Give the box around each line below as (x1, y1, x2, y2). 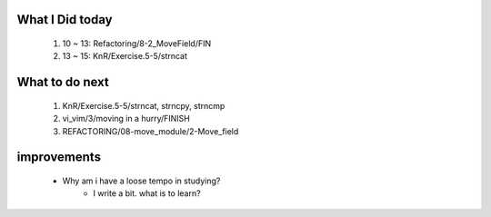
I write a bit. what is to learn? (93, 188, 201, 199)
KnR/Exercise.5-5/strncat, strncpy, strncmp (62, 100, 225, 111)
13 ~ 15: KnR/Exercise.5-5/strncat (62, 51, 188, 62)
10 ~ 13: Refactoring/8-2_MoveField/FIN (62, 38, 212, 49)
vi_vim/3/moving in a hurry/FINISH (62, 113, 191, 124)
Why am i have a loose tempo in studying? (62, 175, 221, 186)
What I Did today (16, 12, 113, 27)
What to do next (16, 74, 109, 90)
